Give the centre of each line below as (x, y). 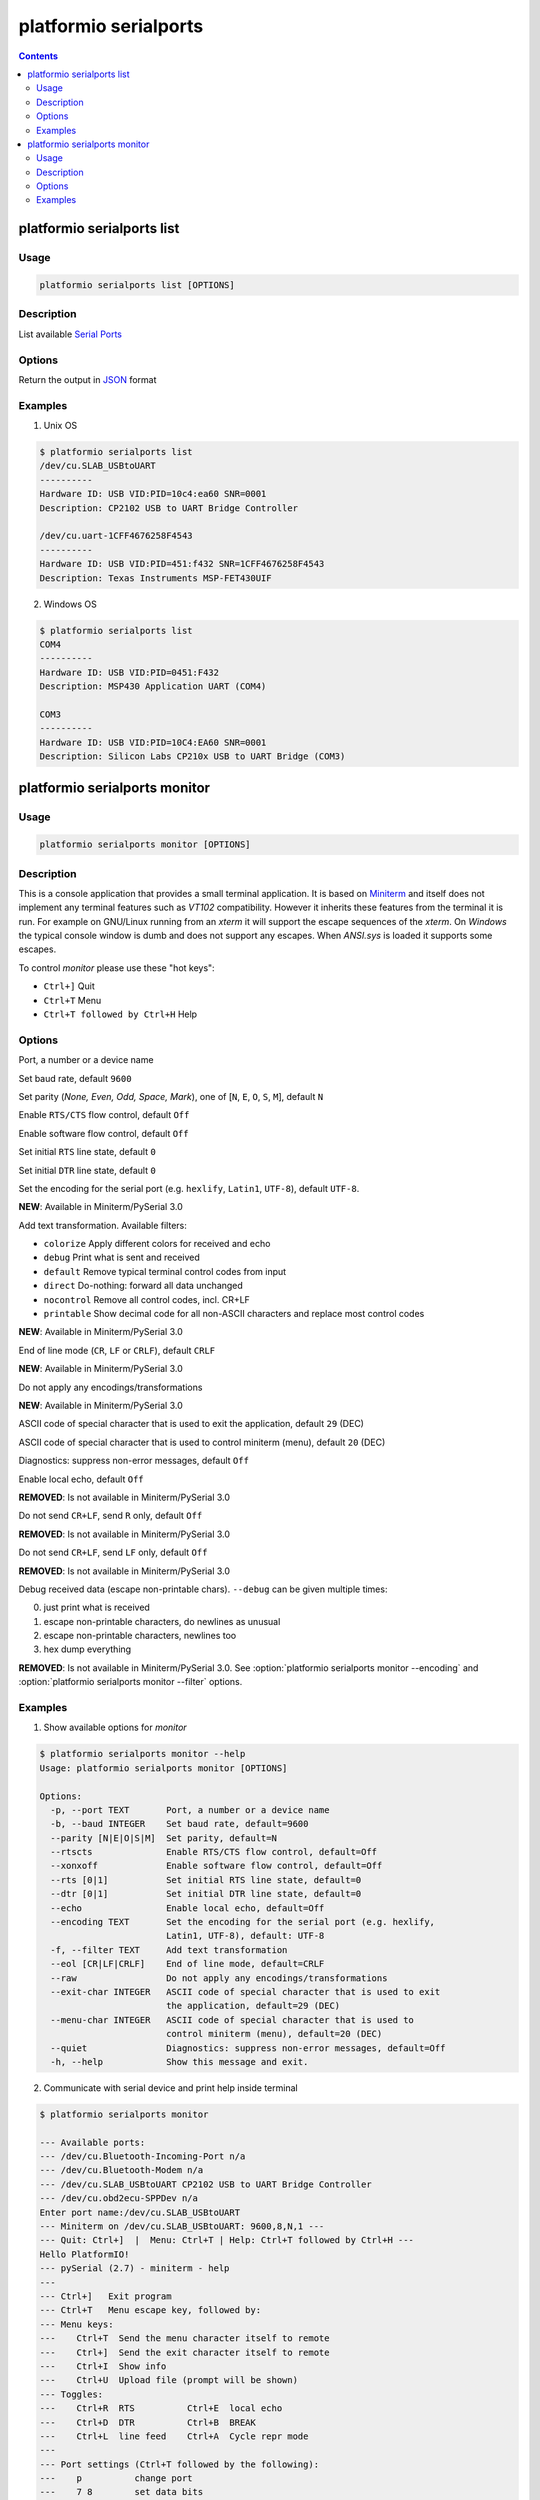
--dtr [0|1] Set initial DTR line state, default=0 (206, 1894)
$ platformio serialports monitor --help (142, 1754)
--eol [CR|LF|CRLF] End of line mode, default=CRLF (187, 1964)
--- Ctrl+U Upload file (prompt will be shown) (169, 2380)
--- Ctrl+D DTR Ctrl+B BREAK (148, 2422)
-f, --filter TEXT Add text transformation (169, 1949)
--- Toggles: (71, 2394)
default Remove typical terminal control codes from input (165, 1271)
